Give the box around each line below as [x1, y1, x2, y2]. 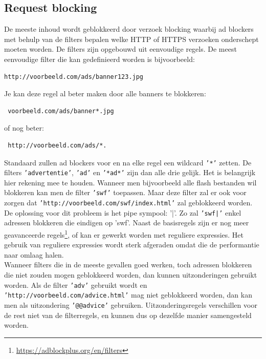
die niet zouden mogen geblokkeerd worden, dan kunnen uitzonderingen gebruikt [4, 269, 257, 280]
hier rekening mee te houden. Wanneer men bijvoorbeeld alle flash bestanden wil [4, 177, 257, 187]
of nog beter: [4, 122, 44, 133]
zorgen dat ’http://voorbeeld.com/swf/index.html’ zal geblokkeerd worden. [4, 197, 253, 208]
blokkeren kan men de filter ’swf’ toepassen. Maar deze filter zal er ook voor [4, 187, 247, 198]
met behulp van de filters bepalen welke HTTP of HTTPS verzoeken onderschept [4, 33, 259, 44]
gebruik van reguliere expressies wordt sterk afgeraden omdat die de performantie [4, 239, 259, 250]
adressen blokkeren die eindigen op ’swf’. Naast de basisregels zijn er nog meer [4, 217, 249, 228]
